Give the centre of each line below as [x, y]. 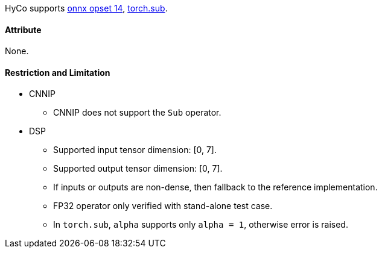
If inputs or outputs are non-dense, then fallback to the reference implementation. [215, 187]
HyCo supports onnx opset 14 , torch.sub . [86, 8]
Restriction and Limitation [58, 72]
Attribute [23, 30]
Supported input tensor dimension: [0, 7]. [135, 150]
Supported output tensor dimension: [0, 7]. [138, 169]
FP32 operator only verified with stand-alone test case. [163, 206]
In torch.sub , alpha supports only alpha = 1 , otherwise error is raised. [201, 225]
